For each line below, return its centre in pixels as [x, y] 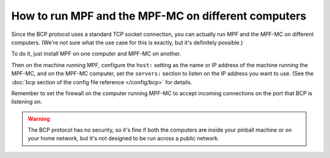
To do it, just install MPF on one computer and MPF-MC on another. [96, 54]
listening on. [27, 102]
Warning [39, 118]
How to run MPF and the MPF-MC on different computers [159, 16]
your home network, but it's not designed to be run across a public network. [123, 138]
